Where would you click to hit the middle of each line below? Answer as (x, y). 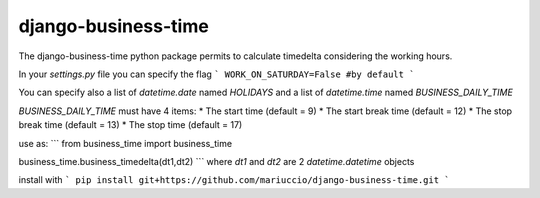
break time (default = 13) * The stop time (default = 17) (130, 125)
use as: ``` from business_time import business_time (125, 143)
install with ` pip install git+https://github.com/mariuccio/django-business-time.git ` (234, 180)
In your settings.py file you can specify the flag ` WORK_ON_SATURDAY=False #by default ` (216, 74)
